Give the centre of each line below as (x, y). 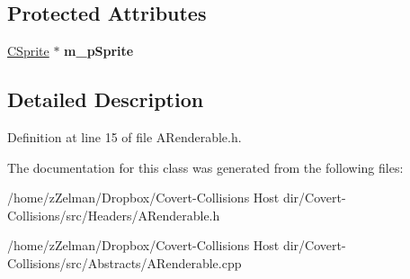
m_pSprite (99, 51)
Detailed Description (106, 99)
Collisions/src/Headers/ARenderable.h (114, 215)
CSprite (28, 51)
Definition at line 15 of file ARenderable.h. (125, 137)
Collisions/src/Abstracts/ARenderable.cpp (125, 262)
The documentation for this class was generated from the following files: (205, 167)
